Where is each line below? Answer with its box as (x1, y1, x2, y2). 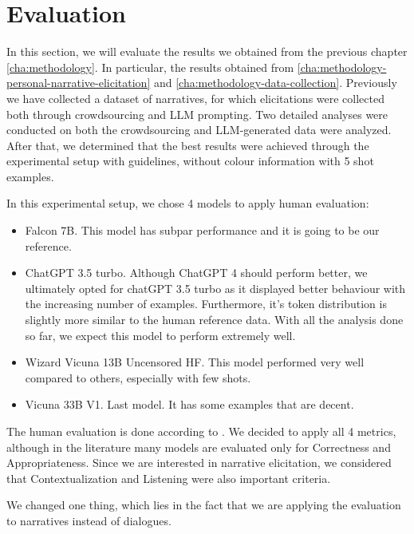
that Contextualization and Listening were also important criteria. (6, 469, 331, 486)
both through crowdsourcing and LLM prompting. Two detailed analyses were (6, 105, 388, 122)
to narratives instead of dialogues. (6, 512, 172, 528)
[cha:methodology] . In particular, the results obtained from (6, 58, 294, 75)
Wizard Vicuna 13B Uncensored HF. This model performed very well (25, 354, 365, 370)
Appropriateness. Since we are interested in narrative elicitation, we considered (6, 454, 392, 471)
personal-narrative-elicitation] (6, 74, 151, 91)
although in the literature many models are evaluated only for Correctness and (6, 438, 391, 455)
